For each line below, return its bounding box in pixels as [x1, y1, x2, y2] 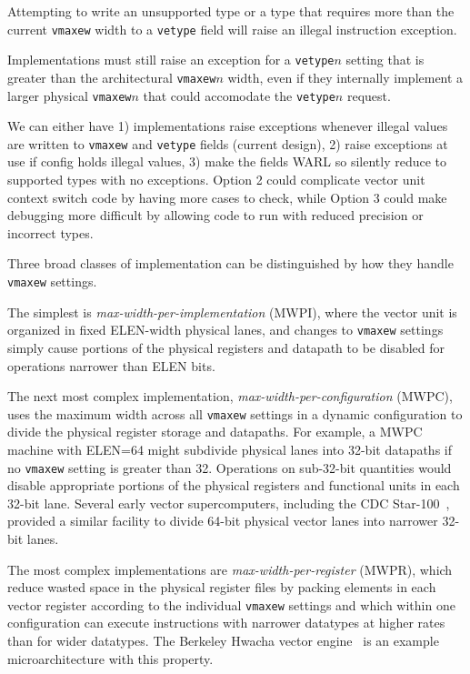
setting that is [345, 50, 425, 69]
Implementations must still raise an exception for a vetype [7, 50, 335, 69]
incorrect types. [7, 223, 94, 242]
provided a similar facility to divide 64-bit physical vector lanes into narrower [7, 511, 438, 530]
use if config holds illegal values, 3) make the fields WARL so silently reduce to [7, 152, 447, 171]
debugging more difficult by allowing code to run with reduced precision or [7, 206, 424, 225]
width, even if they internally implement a [227, 67, 464, 86]
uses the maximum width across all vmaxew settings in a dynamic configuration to [7, 404, 463, 423]
